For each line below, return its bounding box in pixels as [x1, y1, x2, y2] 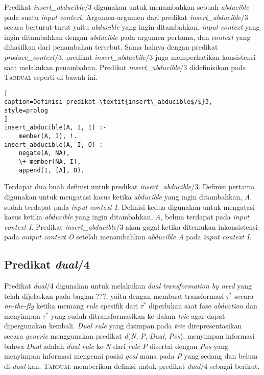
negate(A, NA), [18, 149, 70, 157]
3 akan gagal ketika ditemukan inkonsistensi [119, 221, 258, 232]
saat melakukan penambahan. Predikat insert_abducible [4, 61, 180, 72]
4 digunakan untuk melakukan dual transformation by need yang [50, 280, 252, 291]
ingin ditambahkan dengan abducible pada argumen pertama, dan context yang [4, 31, 251, 42]
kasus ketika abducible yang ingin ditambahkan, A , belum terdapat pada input [4, 211, 249, 222]
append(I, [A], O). [18, 166, 85, 174]
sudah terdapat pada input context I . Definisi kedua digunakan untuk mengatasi [4, 201, 255, 212]
